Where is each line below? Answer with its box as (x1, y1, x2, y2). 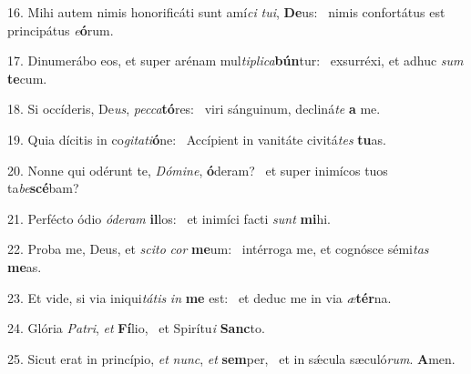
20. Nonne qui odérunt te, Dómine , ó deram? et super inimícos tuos (7, 160, 388, 179)
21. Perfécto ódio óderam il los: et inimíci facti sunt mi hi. (7, 208, 332, 227)
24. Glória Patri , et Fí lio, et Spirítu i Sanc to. (7, 318, 265, 338)
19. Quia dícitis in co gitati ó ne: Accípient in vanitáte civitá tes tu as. (7, 129, 386, 148)
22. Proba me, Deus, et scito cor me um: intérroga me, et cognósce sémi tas (7, 239, 429, 258)
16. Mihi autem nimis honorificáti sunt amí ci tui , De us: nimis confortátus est (7, 3, 445, 21)
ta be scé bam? (7, 178, 79, 197)
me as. (7, 257, 42, 276)
